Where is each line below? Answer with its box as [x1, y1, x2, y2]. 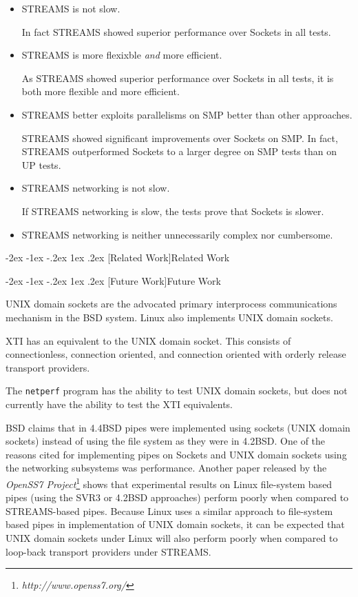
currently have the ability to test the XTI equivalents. [6, 396, 233, 411]
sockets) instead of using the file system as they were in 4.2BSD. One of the [6, 434, 326, 448]
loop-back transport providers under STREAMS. [6, 544, 211, 558]
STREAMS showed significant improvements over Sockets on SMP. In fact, [21, 130, 338, 145]
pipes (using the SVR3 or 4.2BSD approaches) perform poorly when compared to [6, 490, 349, 505]
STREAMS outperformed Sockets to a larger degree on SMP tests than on [21, 144, 337, 159]
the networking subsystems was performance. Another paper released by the [6, 461, 327, 475]
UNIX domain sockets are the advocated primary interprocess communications [6, 296, 337, 311]
